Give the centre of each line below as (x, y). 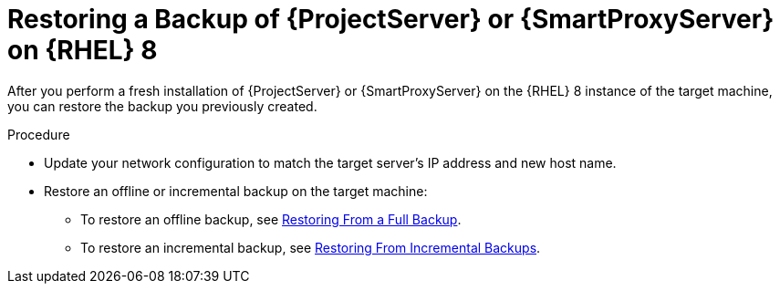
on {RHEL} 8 (83, 50)
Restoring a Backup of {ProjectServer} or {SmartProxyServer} (391, 19)
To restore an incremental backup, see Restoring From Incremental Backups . (311, 247)
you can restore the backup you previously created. (162, 106)
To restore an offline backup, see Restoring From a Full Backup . (271, 219)
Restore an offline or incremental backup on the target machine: (236, 191)
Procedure (39, 134)
